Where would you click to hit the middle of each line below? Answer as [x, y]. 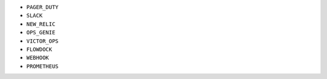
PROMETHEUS [42, 66]
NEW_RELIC [41, 24]
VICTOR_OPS [42, 41]
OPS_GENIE [41, 33]
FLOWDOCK [39, 49]
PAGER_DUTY [42, 7]
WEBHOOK [38, 58]
